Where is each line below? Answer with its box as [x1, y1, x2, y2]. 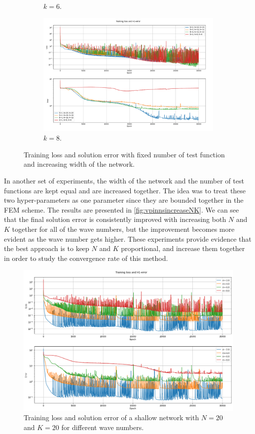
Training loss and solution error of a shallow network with [24, 412, 199, 423]
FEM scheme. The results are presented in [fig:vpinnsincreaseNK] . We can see [4, 204, 239, 215]
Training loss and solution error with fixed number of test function [24, 149, 225, 159]
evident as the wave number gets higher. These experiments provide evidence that [4, 233, 252, 244]
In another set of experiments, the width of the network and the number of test [4, 176, 244, 186]
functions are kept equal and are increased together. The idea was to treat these [4, 185, 246, 195]
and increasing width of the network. [24, 159, 135, 169]
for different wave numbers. [61, 422, 144, 432]
